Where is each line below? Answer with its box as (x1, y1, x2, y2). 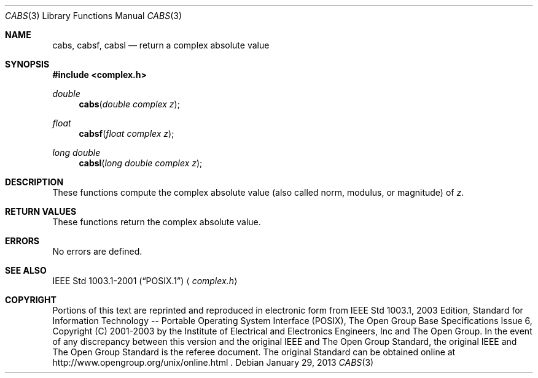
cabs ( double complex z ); (79, 99, 180, 109)
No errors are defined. (52, 246, 142, 256)
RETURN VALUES (5, 206, 77, 217)
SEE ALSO (5, 265, 47, 276)
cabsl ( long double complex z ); (79, 158, 203, 168)
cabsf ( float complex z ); (79, 128, 174, 139)
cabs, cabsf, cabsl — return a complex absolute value (52, 40, 270, 50)
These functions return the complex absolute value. (52, 217, 261, 227)
